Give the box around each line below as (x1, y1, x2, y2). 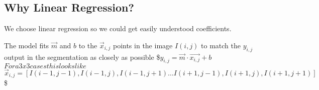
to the (78, 40, 97, 50)
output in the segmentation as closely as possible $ (4, 51, 160, 62)
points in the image (113, 40, 173, 50)
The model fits (4, 40, 49, 50)
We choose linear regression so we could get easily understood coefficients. (4, 23, 232, 34)
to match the (201, 40, 241, 50)
